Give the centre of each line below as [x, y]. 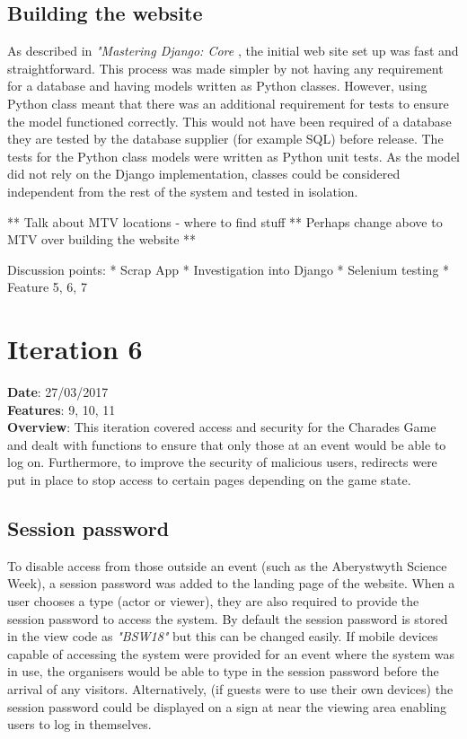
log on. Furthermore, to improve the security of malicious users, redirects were [222, 462]
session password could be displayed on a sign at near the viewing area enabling [227, 706]
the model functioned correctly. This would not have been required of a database [229, 121]
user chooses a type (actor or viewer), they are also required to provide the [213, 601]
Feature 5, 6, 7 [47, 287]
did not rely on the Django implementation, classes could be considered [204, 174]
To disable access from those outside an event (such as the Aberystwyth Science [227, 565]
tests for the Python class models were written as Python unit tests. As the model [233, 156]
